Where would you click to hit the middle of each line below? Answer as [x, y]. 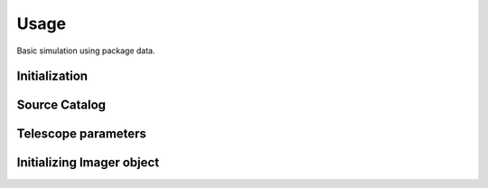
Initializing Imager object [88, 163]
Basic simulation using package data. [86, 51]
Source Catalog [61, 105]
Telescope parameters [81, 134]
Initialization [52, 76]
